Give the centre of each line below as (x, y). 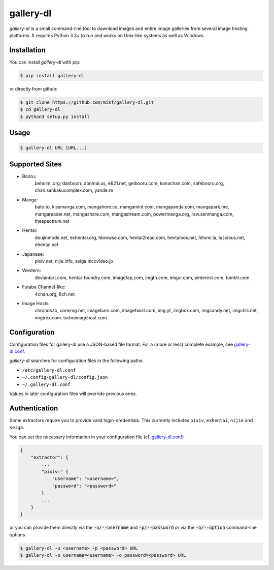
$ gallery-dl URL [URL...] (54, 148)
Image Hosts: (36, 303)
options (17, 534)
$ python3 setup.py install (55, 116)
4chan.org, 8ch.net (55, 294)
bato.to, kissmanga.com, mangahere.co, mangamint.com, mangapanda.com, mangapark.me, (132, 207)
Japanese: (33, 254)
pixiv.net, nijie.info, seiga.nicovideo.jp (74, 261)
